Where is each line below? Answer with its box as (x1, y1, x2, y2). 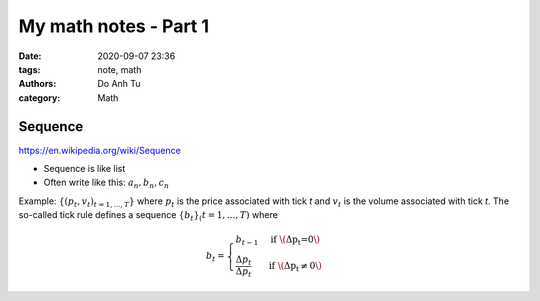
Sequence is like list (43, 163, 126, 175)
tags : (18, 63, 41, 75)
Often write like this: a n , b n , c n (43, 176, 170, 191)
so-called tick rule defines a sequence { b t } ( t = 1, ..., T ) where (18, 209, 279, 223)
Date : (18, 50, 42, 62)
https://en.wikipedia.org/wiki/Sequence (18, 144, 182, 156)
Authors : (18, 78, 57, 90)
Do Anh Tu (97, 78, 141, 90)
